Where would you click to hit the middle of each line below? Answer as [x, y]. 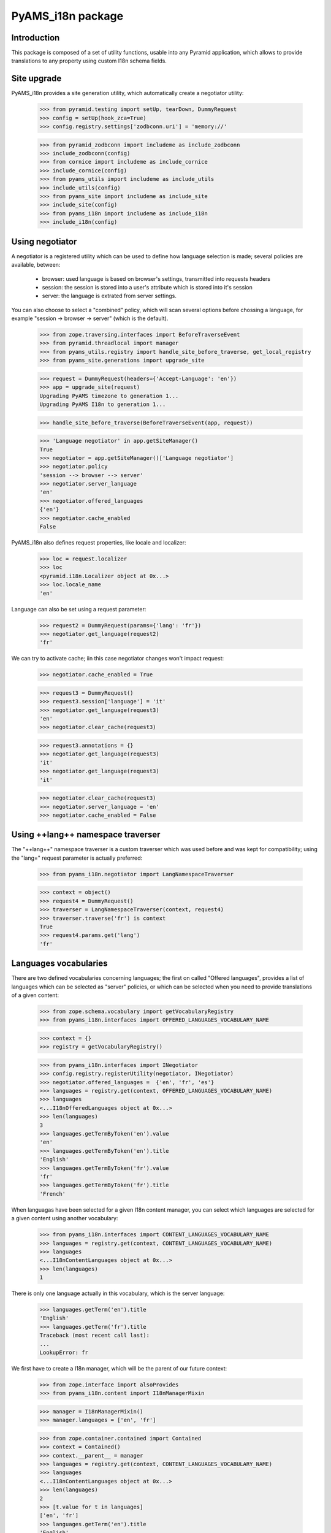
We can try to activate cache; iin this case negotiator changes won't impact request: [118, 659]
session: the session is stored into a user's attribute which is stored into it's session [147, 287]
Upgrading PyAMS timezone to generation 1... [109, 396]
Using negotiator [44, 241]
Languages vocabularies [59, 964]
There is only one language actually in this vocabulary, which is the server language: [118, 1293]
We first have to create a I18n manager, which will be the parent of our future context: [119, 1368]
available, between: [36, 265]
